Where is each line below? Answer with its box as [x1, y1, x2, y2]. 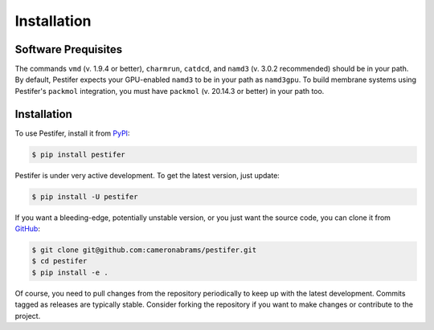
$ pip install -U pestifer [31, 192, 138, 201]
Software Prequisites [14, 43, 123, 56]
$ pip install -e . [31, 267, 108, 277]
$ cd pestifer [31, 257, 88, 266]
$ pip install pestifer [31, 149, 126, 159]
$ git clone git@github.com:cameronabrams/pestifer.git [31, 246, 257, 255]
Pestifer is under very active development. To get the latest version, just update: [14, 170, 280, 180]
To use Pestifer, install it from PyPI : [14, 128, 130, 138]
